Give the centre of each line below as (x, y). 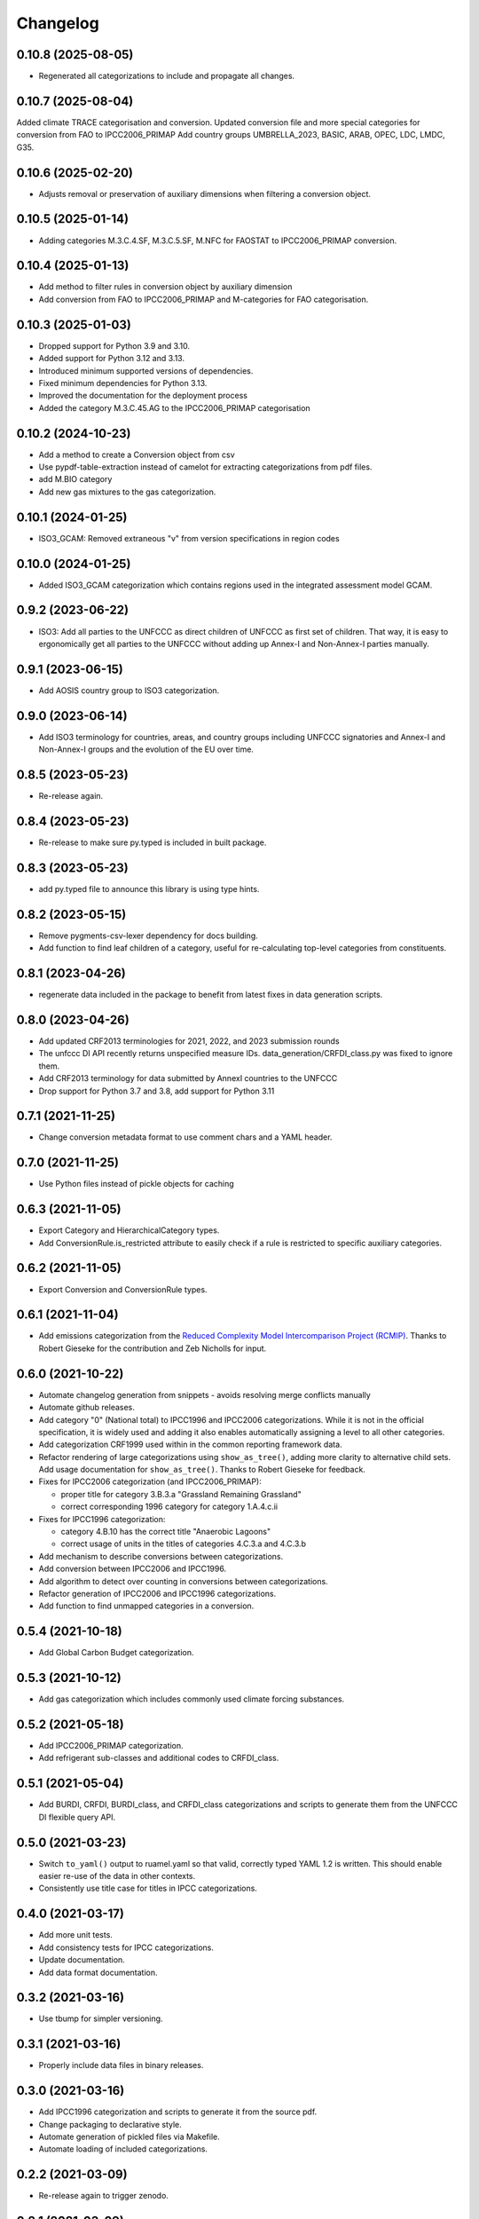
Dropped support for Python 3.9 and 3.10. (114, 345)
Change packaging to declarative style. (110, 2124)
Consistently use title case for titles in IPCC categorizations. (148, 1888)
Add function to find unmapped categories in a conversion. (146, 1606)
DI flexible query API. (77, 1817)
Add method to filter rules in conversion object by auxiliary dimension (165, 287)
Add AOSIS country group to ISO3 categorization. (129, 690)
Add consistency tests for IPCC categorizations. (126, 1947)
